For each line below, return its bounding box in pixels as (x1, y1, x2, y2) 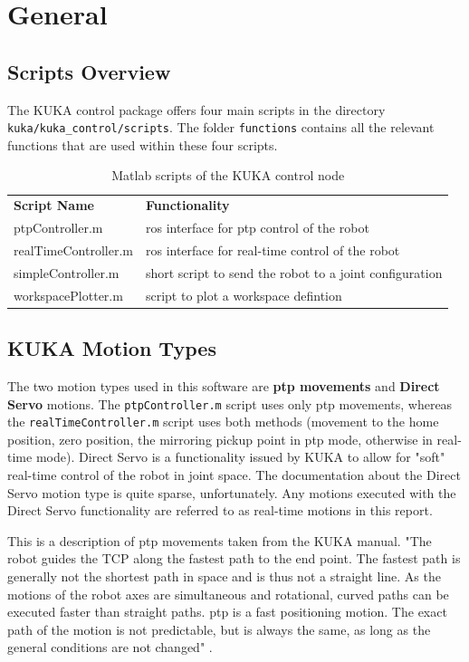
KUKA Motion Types (7, 334, 216, 362)
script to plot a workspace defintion (145, 285, 342, 304)
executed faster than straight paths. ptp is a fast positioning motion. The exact (7, 602, 447, 621)
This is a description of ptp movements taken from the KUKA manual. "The (7, 531, 432, 550)
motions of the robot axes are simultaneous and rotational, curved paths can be (7, 584, 449, 603)
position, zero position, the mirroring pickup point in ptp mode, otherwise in (7, 429, 433, 448)
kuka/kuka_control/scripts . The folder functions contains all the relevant (7, 118, 435, 137)
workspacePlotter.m (14, 285, 123, 304)
